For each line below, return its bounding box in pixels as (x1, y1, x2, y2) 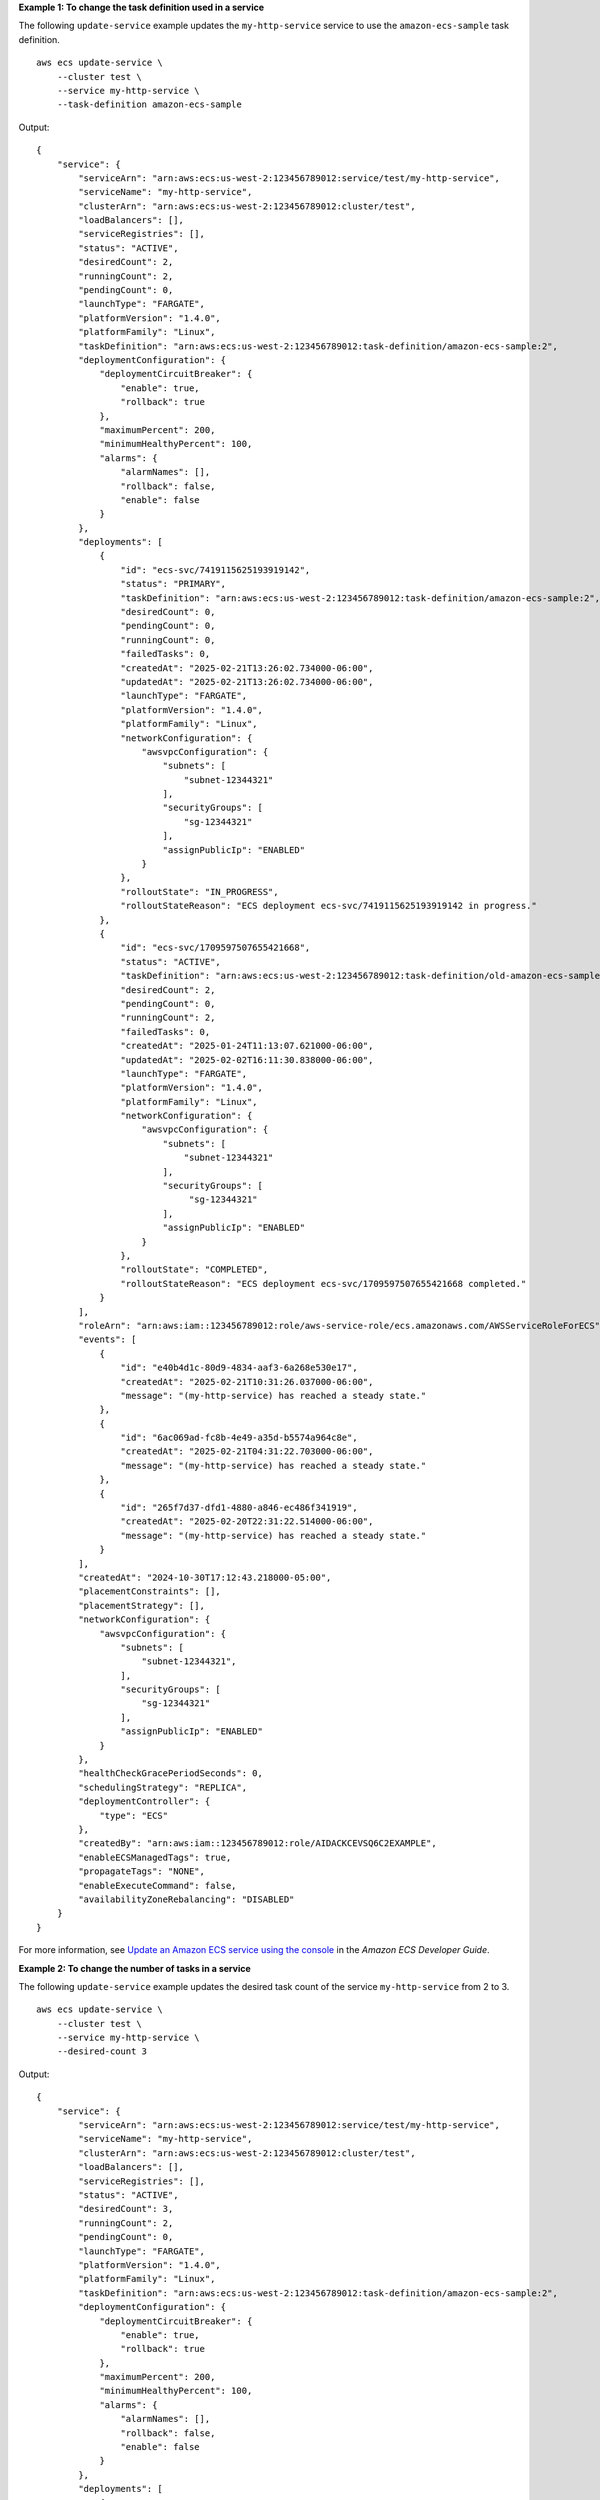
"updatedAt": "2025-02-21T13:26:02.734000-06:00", (120, 676, 374, 687)
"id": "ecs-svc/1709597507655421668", (120, 942, 311, 954)
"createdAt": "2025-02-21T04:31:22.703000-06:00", (120, 1446, 374, 1457)
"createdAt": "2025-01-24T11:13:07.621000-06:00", (120, 1040, 374, 1052)
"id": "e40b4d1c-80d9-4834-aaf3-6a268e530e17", (120, 1362, 359, 1374)
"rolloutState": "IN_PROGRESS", (120, 886, 279, 897)
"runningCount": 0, (120, 634, 216, 645)
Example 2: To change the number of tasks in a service (18, 1962, 252, 1974)
